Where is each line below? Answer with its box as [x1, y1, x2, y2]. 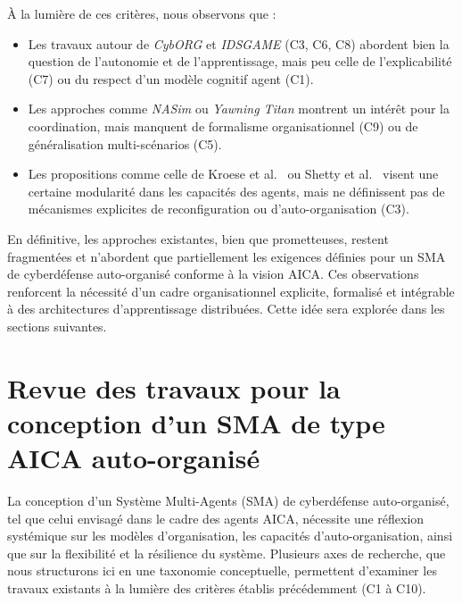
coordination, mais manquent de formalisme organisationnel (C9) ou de [28, 116, 418, 135]
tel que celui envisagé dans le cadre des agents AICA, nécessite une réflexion [7, 508, 425, 527]
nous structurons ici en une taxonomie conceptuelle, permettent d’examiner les [7, 561, 437, 580]
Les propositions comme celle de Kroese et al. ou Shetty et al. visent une [28, 164, 439, 183]
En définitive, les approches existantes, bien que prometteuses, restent [7, 229, 389, 247]
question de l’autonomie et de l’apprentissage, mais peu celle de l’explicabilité [28, 52, 452, 71]
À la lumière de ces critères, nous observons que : [7, 4, 276, 22]
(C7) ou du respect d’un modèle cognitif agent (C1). [28, 69, 314, 88]
